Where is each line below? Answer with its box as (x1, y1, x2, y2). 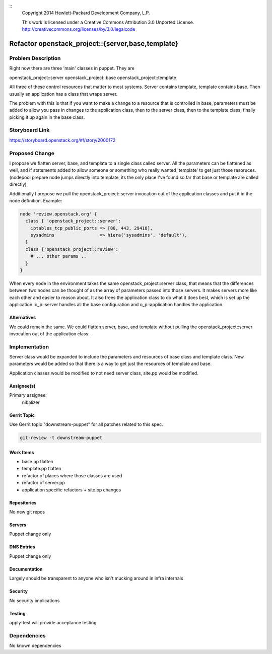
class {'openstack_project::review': (25, 246, 118, 252)
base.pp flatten (22, 459, 54, 465)
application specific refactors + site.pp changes (22, 486, 121, 493)
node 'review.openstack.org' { (20, 211, 98, 216)
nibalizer (22, 399, 40, 405)
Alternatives (9, 315, 36, 321)
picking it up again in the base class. (9, 114, 85, 120)
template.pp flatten (22, 466, 61, 472)
